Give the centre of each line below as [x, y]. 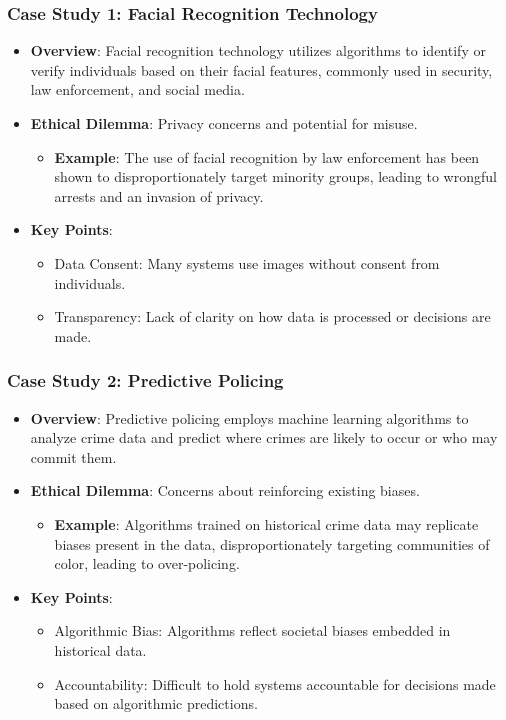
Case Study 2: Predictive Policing [145, 380]
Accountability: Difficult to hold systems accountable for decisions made [275, 683]
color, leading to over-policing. [147, 563]
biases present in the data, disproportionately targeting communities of [272, 543]
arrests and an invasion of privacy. [159, 195]
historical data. [100, 649]
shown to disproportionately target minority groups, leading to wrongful [275, 176]
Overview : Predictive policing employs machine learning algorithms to [249, 417]
